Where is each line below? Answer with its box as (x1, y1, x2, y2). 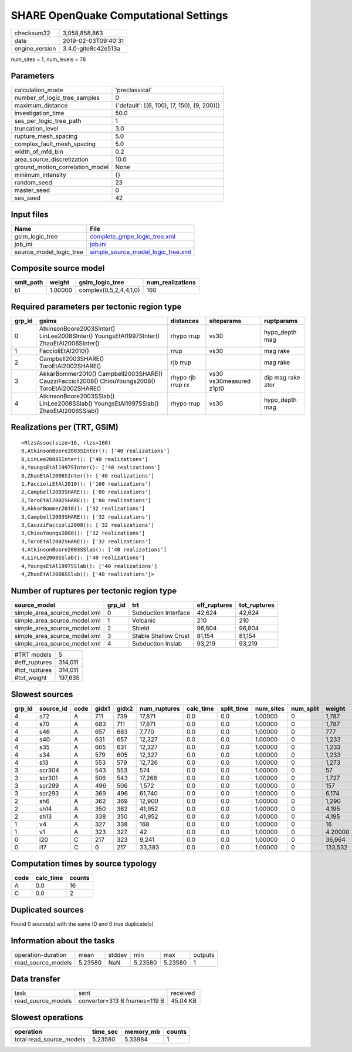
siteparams (209, 317, 242, 325)
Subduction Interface (132, 609, 191, 617)
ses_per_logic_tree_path (14, 117, 82, 125)
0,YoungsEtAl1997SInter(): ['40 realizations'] (21, 464, 161, 471)
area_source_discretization (14, 156, 89, 164)
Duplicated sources (11, 905, 84, 915)
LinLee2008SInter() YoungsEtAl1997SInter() (39, 332, 160, 340)
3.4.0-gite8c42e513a (62, 44, 120, 52)
